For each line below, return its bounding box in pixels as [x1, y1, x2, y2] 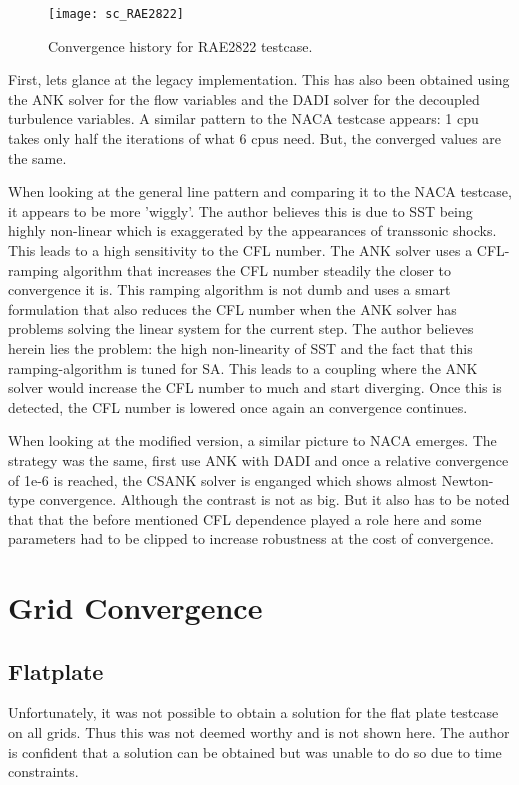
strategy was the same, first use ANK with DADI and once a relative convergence [8, 449, 509, 470]
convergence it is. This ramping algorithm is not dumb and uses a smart [8, 279, 451, 300]
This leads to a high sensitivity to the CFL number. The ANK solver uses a [8, 240, 473, 260]
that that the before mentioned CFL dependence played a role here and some [8, 508, 482, 529]
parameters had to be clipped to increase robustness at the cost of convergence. [8, 528, 494, 549]
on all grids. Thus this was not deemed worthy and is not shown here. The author [8, 722, 510, 743]
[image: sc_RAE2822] [48, 7, 185, 21]
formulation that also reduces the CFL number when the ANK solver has [8, 298, 457, 319]
